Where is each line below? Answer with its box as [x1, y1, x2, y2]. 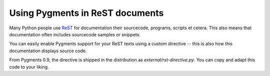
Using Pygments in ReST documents [9, 7, 164, 18]
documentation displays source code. [9, 48, 87, 54]
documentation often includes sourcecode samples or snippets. [9, 31, 141, 37]
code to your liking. [9, 64, 49, 70]
